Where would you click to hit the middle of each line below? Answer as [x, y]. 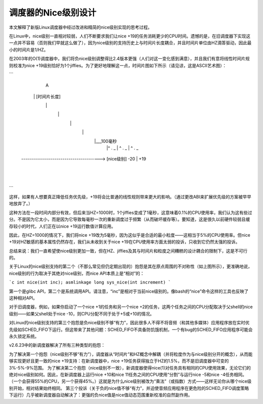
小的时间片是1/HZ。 [28, 50]
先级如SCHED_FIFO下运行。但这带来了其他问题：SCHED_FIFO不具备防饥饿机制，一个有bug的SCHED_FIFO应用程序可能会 [131, 329]
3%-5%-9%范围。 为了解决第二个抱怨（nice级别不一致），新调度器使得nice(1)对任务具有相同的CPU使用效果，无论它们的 [130, 368]
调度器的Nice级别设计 [53, 13]
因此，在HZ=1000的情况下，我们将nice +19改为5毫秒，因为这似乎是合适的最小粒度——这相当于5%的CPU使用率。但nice [130, 235]
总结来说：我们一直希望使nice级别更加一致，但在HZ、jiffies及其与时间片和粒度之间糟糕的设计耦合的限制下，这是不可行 [128, 251]
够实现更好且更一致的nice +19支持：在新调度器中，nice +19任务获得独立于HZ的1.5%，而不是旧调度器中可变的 [119, 361]
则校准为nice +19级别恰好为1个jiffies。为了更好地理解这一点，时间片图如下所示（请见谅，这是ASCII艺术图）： [118, 65]
